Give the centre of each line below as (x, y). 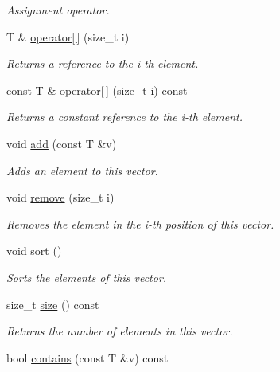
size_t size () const (53, 304)
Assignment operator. (58, 10)
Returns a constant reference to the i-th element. (124, 117)
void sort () (34, 251)
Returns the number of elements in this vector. (120, 331)
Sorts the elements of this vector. (87, 277)
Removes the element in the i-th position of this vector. (140, 223)
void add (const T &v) (62, 143)
